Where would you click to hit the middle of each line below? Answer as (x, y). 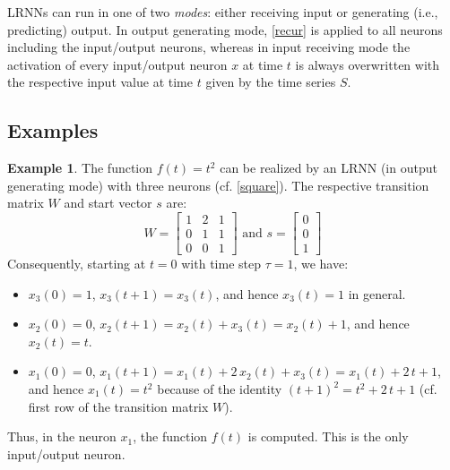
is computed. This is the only (328, 436)
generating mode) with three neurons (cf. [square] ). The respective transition (218, 185)
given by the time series (271, 82)
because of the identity (220, 389)
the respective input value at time (100, 82)
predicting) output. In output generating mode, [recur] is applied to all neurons (225, 29)
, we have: (321, 264)
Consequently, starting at (77, 264)
